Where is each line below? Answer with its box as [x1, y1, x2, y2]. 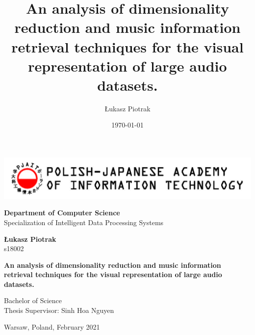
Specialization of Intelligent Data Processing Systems [4, 217, 164, 227]
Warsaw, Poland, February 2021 [4, 321, 100, 332]
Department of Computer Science [4, 207, 120, 218]
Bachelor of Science [4, 295, 62, 306]
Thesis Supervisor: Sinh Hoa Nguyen [4, 305, 114, 315]
